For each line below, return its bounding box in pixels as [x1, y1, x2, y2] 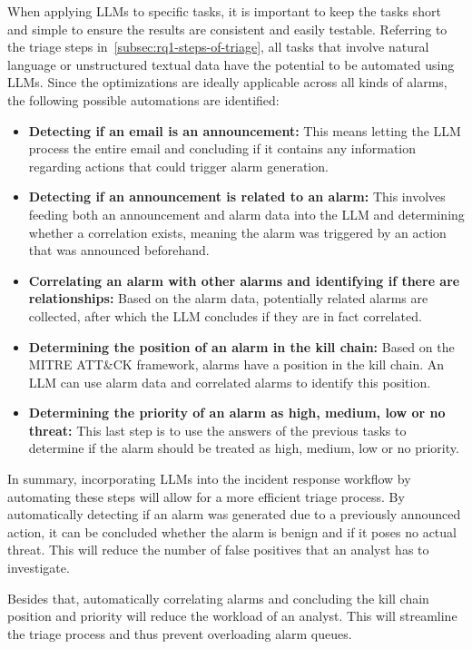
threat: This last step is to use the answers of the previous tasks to [28, 420, 407, 439]
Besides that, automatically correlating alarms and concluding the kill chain [7, 588, 429, 607]
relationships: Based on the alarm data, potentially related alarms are [28, 289, 428, 308]
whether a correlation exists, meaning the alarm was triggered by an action [28, 222, 447, 241]
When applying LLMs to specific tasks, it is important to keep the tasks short [7, 2, 441, 20]
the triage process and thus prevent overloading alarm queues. [7, 624, 352, 643]
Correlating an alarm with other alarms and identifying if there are [28, 270, 460, 290]
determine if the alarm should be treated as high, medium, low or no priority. [28, 438, 459, 457]
